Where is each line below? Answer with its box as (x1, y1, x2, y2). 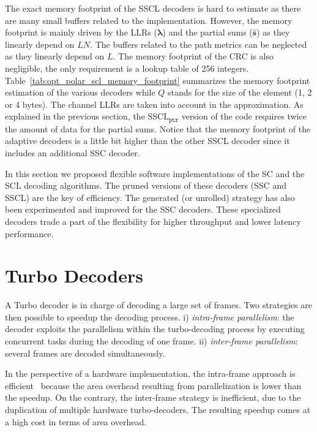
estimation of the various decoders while (5, 86, 155, 99)
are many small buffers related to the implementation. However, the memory (5, 13, 293, 26)
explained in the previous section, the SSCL (5, 110, 169, 123)
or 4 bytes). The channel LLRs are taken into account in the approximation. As (5, 97, 304, 110)
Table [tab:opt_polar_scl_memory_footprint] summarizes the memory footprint (5, 74, 310, 86)
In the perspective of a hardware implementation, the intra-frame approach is (5, 367, 296, 380)
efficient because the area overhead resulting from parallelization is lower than (5, 379, 302, 392)
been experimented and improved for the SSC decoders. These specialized (5, 203, 281, 216)
